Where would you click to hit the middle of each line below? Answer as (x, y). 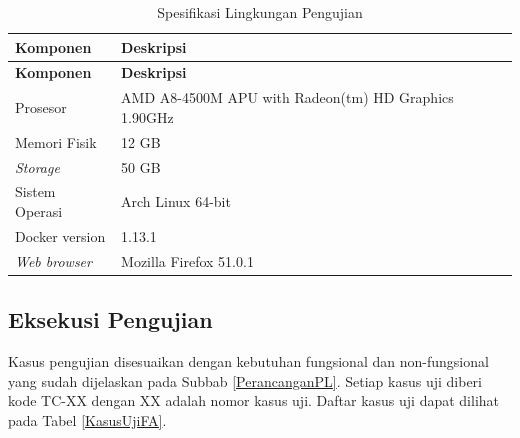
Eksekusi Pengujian (110, 319)
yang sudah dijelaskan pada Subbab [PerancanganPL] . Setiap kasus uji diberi (245, 380)
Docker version (60, 235)
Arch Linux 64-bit (176, 201)
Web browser (53, 260)
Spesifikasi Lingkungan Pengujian (260, 12)
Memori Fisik (56, 141)
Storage (37, 166)
